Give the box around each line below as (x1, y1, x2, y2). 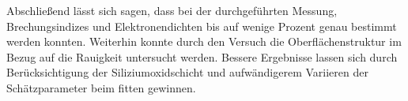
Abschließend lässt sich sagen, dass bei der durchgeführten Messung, (6, 2, 338, 18)
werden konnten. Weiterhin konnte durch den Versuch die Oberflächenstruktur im (6, 33, 402, 50)
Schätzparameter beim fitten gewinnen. (6, 79, 196, 95)
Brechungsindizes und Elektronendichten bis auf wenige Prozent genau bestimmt (6, 17, 397, 34)
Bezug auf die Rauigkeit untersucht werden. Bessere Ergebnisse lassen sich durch (6, 48, 398, 65)
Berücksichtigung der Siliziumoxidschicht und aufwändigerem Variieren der (6, 64, 368, 80)
